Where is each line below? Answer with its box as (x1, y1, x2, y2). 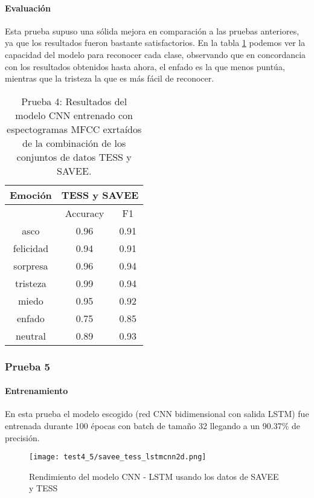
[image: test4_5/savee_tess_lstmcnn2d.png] (29, 453, 207, 462)
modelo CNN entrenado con (15, 108, 133, 122)
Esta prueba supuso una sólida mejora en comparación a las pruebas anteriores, (5, 24, 300, 37)
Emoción (10, 187, 52, 202)
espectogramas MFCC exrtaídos (7, 121, 142, 136)
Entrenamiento (5, 384, 68, 397)
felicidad (13, 241, 49, 255)
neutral (16, 328, 46, 343)
